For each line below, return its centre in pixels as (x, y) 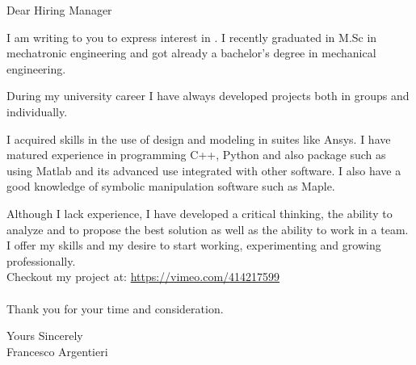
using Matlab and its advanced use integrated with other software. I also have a (204, 170)
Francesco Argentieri (57, 351)
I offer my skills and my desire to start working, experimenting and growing (194, 245)
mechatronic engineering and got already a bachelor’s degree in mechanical (191, 53)
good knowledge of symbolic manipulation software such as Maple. (171, 186)
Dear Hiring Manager (59, 10)
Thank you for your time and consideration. (115, 308)
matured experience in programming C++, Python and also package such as (196, 155)
